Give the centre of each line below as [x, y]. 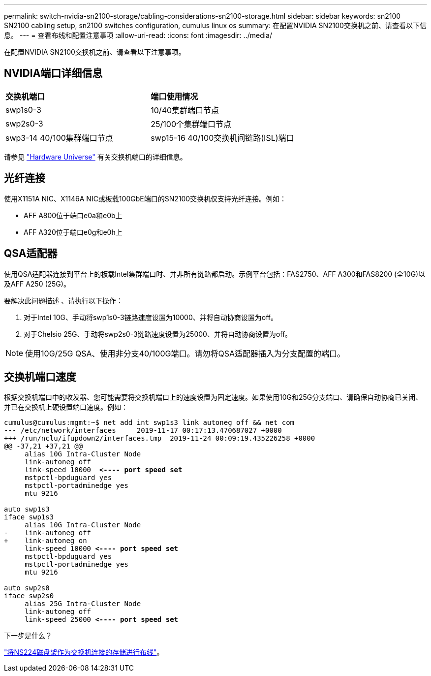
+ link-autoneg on [46, 541]
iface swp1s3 [29, 517]
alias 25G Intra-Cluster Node [83, 604]
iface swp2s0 [29, 596]
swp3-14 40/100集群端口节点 [59, 138]
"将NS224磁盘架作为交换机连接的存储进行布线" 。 [84, 652]
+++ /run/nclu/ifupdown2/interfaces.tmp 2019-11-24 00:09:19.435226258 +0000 [160, 438]
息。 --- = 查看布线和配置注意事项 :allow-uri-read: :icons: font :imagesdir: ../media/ [138, 35]
